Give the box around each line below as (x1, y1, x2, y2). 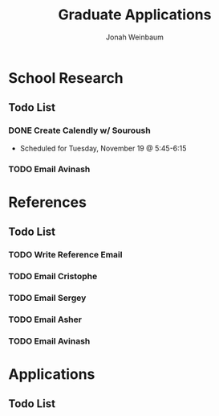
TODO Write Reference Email (8, 249, 123, 261)
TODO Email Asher (8, 314, 83, 325)
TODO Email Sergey (8, 292, 87, 303)
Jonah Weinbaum (105, 32, 164, 42)
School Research (8, 68, 124, 87)
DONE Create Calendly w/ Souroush (8, 125, 151, 136)
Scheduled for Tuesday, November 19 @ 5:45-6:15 (19, 143, 187, 153)
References (8, 193, 87, 211)
